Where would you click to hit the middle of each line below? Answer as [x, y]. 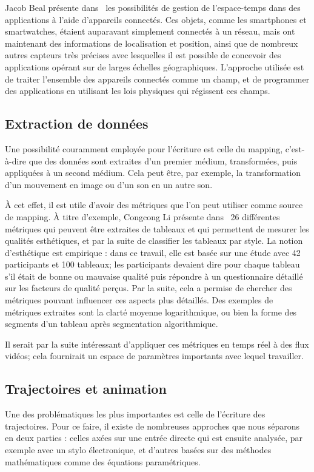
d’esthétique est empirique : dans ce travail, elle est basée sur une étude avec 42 [153, 252]
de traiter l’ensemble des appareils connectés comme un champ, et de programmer [157, 79]
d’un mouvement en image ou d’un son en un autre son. [109, 184]
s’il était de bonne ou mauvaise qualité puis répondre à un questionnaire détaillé [154, 276]
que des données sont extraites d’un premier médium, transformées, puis [163, 160]
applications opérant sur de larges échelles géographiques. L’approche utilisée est [155, 66]
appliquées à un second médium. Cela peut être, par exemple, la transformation [153, 173]
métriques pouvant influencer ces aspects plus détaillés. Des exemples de [139, 300]
